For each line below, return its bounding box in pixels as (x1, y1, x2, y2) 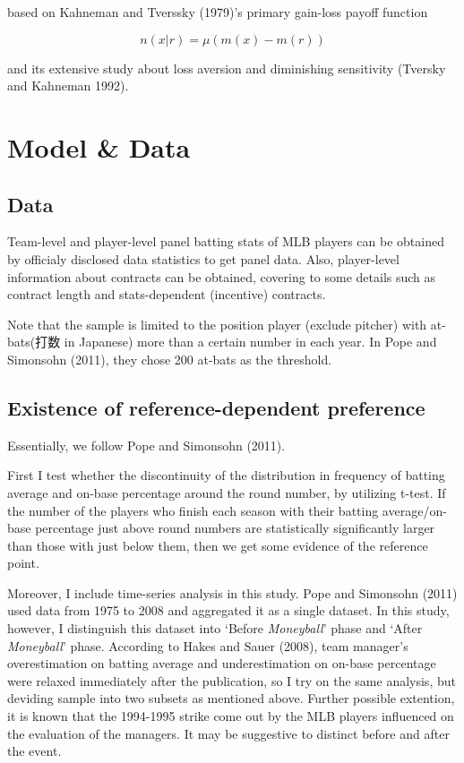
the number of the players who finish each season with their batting (7, 501, 379, 519)
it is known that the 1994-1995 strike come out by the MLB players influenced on (7, 707, 454, 725)
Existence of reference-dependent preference (7, 393, 425, 421)
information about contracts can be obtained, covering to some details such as (7, 267, 436, 286)
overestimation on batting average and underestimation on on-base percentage (7, 654, 436, 673)
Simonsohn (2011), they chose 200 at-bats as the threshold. (7, 349, 332, 368)
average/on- (382, 501, 447, 519)
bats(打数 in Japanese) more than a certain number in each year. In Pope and (7, 332, 437, 351)
